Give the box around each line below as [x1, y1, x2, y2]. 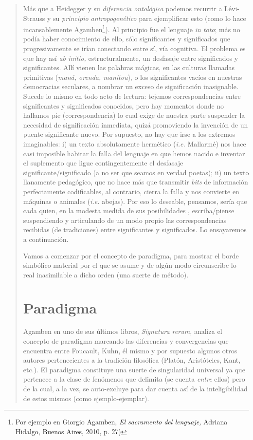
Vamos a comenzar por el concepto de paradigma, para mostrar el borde [23, 250, 239, 260]
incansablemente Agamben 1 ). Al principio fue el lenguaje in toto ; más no [23, 23, 240, 34]
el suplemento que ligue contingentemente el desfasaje [23, 158, 183, 168]
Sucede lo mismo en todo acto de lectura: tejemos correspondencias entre [23, 91, 241, 101]
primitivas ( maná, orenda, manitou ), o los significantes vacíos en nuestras [23, 72, 242, 82]
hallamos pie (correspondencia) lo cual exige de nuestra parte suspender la [23, 110, 245, 120]
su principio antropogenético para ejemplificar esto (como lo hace [53, 13, 246, 23]
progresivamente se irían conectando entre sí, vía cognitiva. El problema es [23, 43, 246, 54]
